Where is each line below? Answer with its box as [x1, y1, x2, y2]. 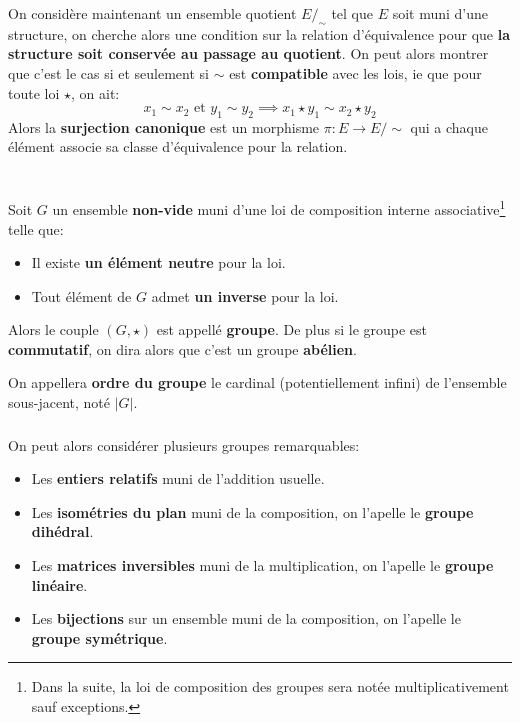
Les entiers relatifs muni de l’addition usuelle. [31, 468, 325, 489]
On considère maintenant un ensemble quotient [8, 2, 297, 23]
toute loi [8, 82, 60, 103]
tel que [331, 2, 374, 23]
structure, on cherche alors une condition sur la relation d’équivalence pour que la [8, 23, 511, 44]
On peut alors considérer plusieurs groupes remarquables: [8, 434, 360, 455]
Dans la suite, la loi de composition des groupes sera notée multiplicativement [31, 676, 509, 697]
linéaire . [31, 574, 88, 595]
